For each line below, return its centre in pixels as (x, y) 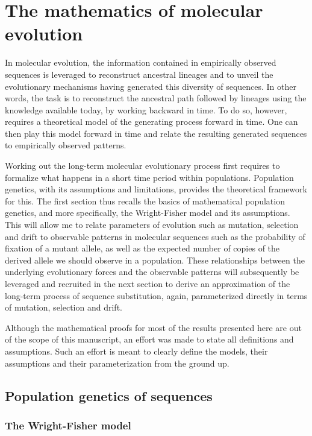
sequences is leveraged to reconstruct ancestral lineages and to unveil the (139, 74)
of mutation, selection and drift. (64, 307)
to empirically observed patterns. (66, 145)
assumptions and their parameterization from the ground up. (117, 363)
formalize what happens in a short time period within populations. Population (149, 177)
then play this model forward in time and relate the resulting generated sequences (156, 133)
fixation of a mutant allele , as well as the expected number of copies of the (142, 248)
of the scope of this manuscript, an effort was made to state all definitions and (149, 339)
